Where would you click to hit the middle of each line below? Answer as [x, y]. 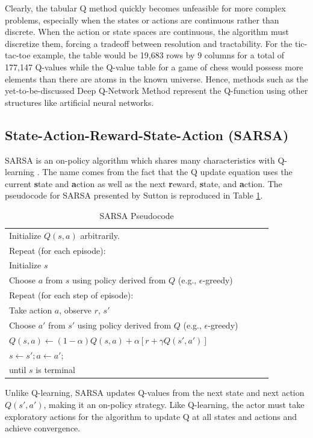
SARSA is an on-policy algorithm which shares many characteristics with [140, 160]
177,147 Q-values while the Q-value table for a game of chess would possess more [154, 66]
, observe [76, 310]
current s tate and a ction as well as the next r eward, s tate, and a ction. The [144, 183]
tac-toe [18, 55]
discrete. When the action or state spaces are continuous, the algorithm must [147, 32]
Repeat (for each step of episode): [71, 295]
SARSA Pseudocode [137, 215]
